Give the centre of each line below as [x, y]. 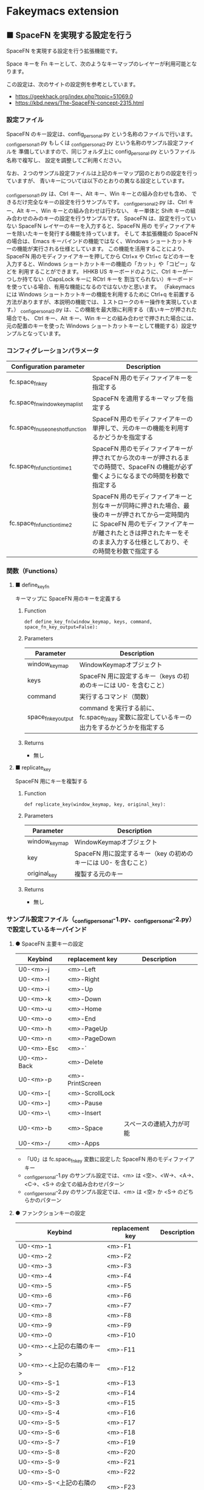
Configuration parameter [48, 367]
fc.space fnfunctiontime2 [41, 523]
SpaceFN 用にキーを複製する [51, 781]
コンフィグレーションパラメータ [53, 351]
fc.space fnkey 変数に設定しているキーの [136, 718]
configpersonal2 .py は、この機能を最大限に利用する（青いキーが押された [109, 310]
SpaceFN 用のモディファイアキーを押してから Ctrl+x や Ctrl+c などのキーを [101, 256]
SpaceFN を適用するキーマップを [140, 399]
